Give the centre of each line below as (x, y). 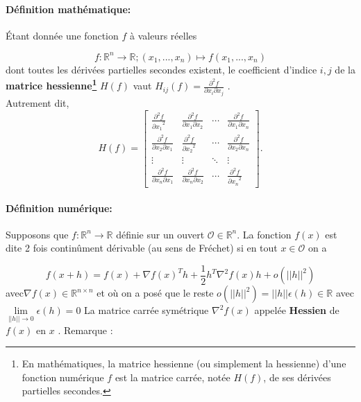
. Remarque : (85, 330)
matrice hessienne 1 (51, 85)
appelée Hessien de (297, 310)
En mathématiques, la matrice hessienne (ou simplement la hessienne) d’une (184, 364)
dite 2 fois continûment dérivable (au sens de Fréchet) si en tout (142, 248)
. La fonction (264, 234)
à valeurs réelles (163, 35)
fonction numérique (63, 377)
